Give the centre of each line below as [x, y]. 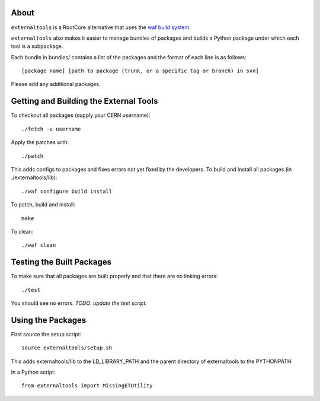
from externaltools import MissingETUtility [87, 386]
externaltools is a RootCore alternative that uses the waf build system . [101, 27]
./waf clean [39, 245]
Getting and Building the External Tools [84, 101]
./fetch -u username [51, 129]
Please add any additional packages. [56, 84]
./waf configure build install [67, 191]
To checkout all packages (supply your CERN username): [81, 115]
